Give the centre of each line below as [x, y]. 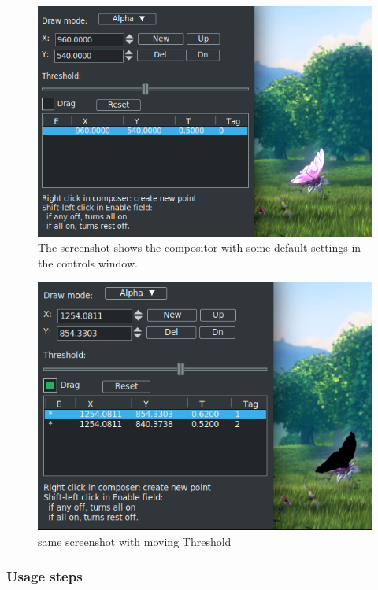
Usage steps [44, 576]
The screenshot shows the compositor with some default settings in [200, 247]
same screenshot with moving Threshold [135, 541]
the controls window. [88, 262]
